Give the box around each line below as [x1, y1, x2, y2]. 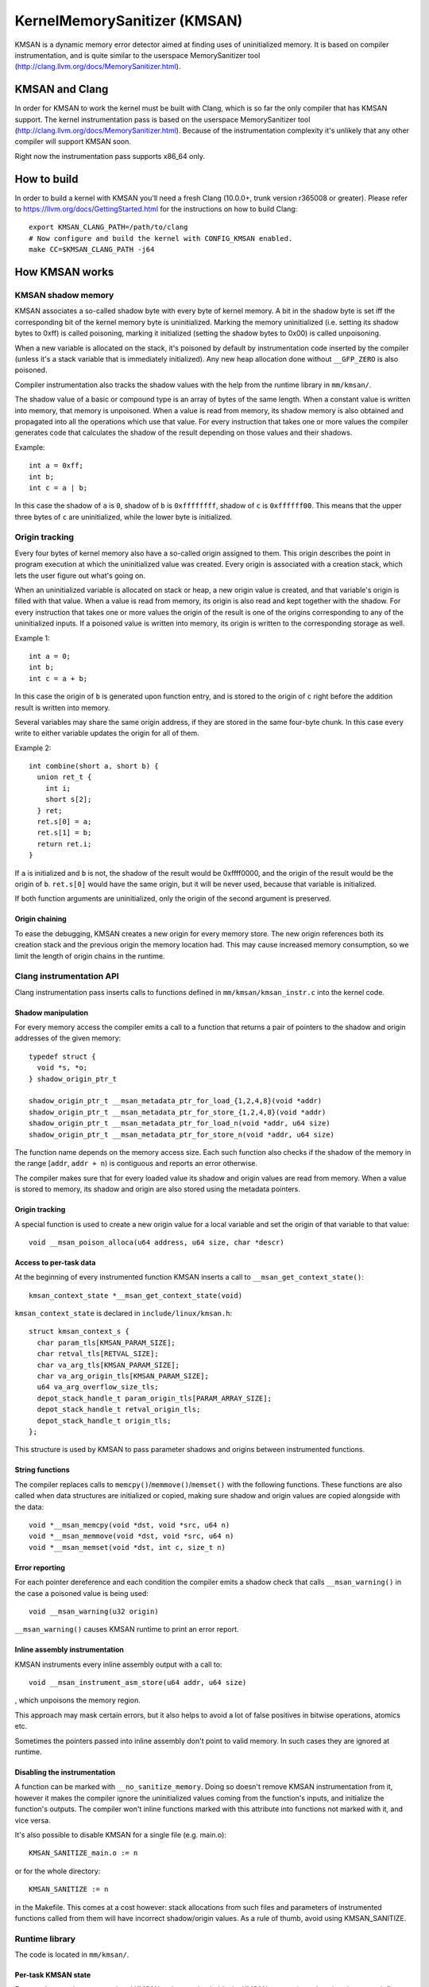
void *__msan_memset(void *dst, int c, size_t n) [29, 1543, 226, 1551]
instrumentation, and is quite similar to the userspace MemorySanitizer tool [14, 50, 261, 60]
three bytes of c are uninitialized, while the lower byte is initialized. [14, 512, 233, 521]
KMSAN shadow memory [14, 290, 114, 301]
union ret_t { [37, 773, 92, 782]
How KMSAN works [14, 265, 114, 279]
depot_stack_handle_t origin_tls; [37, 1416, 172, 1425]
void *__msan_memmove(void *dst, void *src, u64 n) [29, 1532, 234, 1541]
